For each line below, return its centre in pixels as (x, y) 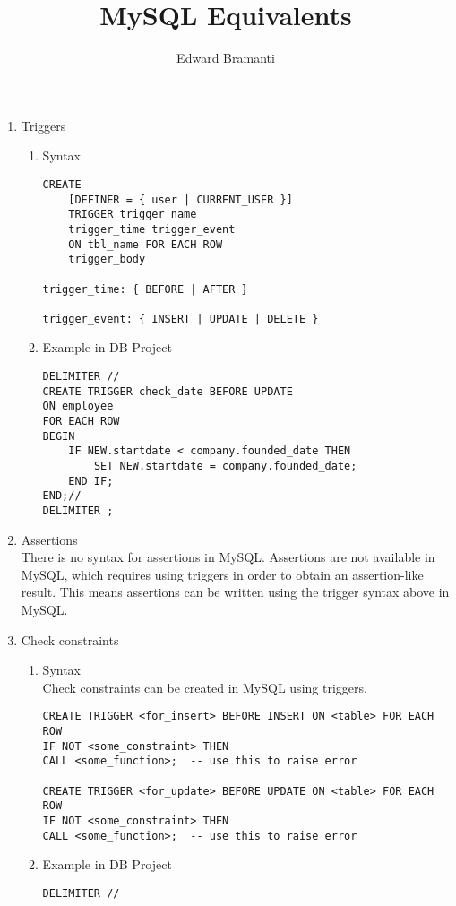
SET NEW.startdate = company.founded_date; (225, 466)
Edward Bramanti (226, 58)
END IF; (91, 481)
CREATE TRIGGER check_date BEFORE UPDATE (168, 391)
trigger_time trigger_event (152, 229)
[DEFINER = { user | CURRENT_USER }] (181, 199)
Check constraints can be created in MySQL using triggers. (205, 687)
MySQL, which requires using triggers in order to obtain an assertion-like (222, 574)
